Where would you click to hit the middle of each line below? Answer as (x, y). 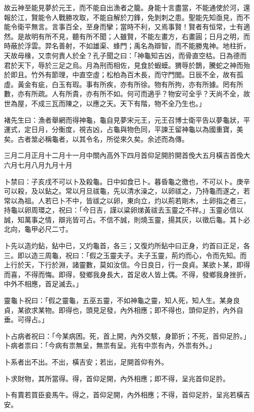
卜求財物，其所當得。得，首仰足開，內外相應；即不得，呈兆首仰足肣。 (117, 378)
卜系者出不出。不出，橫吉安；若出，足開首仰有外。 (86, 362)
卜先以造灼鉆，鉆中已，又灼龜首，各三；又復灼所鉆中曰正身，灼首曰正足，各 (127, 246)
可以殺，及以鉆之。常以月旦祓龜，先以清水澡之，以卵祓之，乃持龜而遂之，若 (127, 191)
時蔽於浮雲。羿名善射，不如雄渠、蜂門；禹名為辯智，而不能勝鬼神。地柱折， (127, 46)
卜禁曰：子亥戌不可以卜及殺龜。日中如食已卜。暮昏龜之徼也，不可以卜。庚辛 (127, 181)
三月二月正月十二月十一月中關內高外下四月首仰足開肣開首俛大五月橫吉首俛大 (127, 155)
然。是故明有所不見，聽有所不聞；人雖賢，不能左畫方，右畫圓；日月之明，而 (127, 36)
